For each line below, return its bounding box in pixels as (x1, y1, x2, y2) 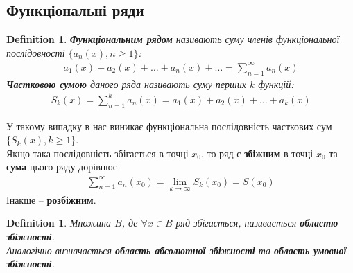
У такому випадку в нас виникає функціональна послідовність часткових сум (6, 118, 332, 133)
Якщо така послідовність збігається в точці (6, 146, 189, 160)
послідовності (6, 45, 65, 60)
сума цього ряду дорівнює (6, 159, 117, 174)
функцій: (258, 76, 294, 91)
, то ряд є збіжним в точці (200, 146, 313, 160)
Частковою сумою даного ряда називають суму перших (6, 76, 246, 91)
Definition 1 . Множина (6, 215, 112, 230)
